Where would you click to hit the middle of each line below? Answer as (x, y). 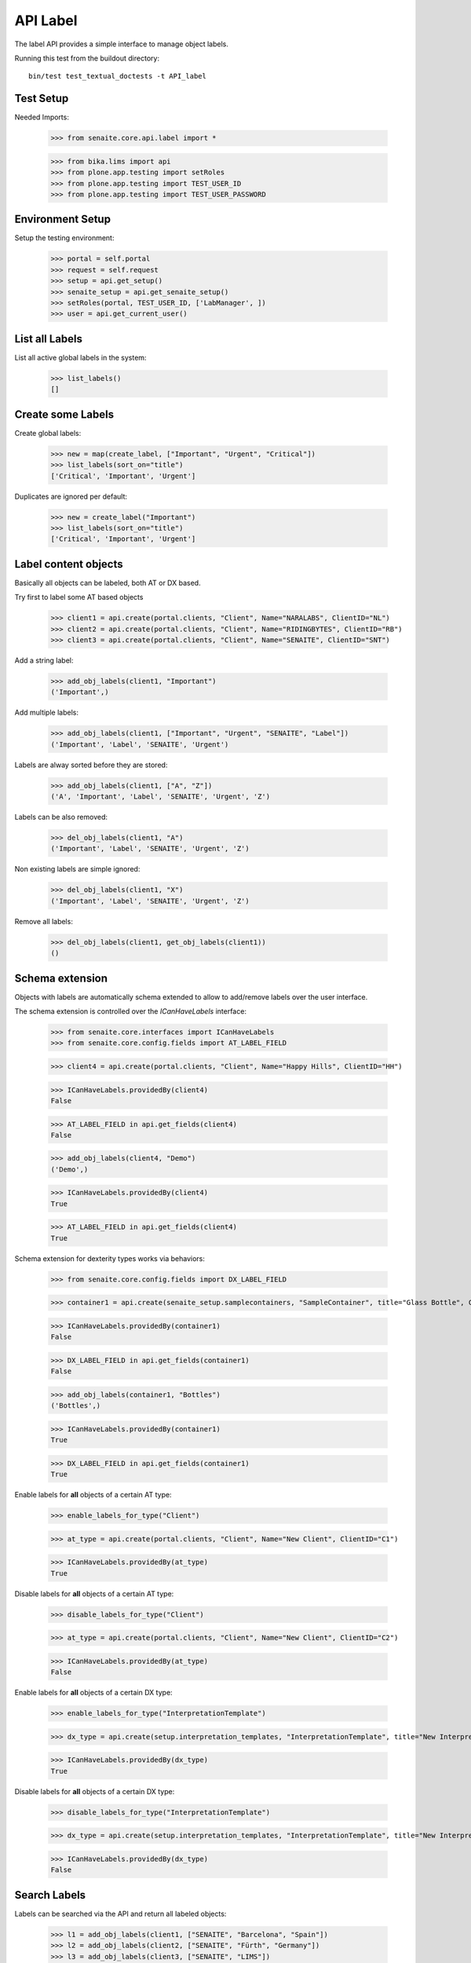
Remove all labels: (44, 921)
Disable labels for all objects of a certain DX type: (95, 1791)
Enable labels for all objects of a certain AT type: (93, 1495)
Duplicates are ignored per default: (71, 496)
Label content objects (69, 564)
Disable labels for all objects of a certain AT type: (94, 1593)
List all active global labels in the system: (80, 357)
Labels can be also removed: (61, 817)
